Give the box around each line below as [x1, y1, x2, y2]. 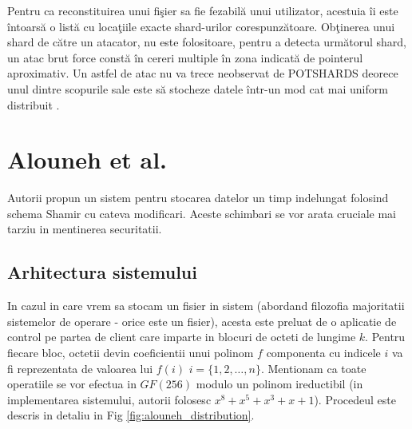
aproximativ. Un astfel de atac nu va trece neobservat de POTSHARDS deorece [7, 65, 398, 81]
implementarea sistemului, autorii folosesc [7, 391, 212, 407]
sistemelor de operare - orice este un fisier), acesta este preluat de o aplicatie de [7, 312, 397, 329]
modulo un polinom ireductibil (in [196, 375, 363, 392]
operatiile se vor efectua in [7, 375, 137, 392]
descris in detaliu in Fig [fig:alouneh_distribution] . [7, 407, 255, 423]
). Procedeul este [314, 391, 396, 407]
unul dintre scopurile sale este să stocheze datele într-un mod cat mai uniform [7, 80, 388, 97]
